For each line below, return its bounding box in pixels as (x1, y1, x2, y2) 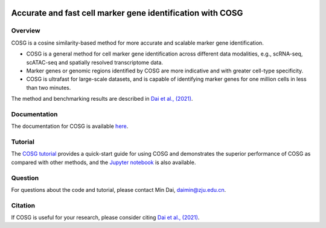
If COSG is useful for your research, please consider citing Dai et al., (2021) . (11, 214, 200, 221)
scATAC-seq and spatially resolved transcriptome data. (26, 59, 163, 66)
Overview (11, 27, 40, 35)
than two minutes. (26, 84, 71, 91)
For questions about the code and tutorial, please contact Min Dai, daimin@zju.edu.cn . (11, 186, 226, 193)
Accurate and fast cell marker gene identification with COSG (11, 8, 243, 18)
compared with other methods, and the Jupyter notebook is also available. (11, 159, 196, 166)
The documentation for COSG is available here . (11, 122, 129, 130)
